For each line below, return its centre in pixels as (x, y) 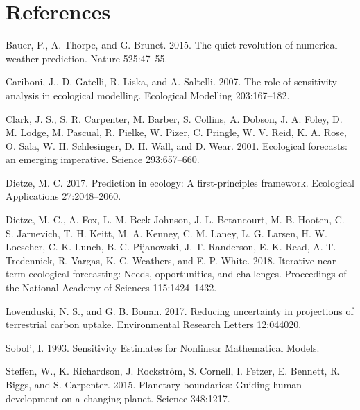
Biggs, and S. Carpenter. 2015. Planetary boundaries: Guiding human (154, 384)
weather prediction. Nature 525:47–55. (87, 58)
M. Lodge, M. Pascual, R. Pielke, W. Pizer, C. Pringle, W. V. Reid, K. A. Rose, (176, 132)
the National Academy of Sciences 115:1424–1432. (111, 288)
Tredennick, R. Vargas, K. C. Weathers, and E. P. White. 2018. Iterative (160, 260)
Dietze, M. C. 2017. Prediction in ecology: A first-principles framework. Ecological (180, 182)
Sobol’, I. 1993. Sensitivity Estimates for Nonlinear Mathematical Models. (163, 347)
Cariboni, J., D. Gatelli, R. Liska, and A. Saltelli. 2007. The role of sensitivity (172, 82)
